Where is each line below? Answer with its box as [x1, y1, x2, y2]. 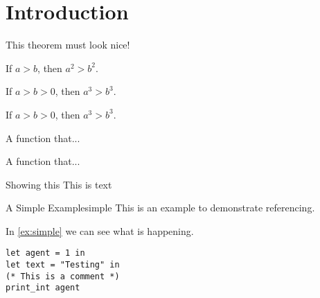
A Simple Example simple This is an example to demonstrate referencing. [6, 200, 315, 215]
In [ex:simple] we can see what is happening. [6, 223, 194, 238]
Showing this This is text [6, 177, 112, 191]
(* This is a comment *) [6, 271, 120, 281]
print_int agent [6, 283, 80, 293]
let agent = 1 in [6, 248, 85, 258]
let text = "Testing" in [6, 260, 120, 270]
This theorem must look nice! [6, 37, 130, 52]
